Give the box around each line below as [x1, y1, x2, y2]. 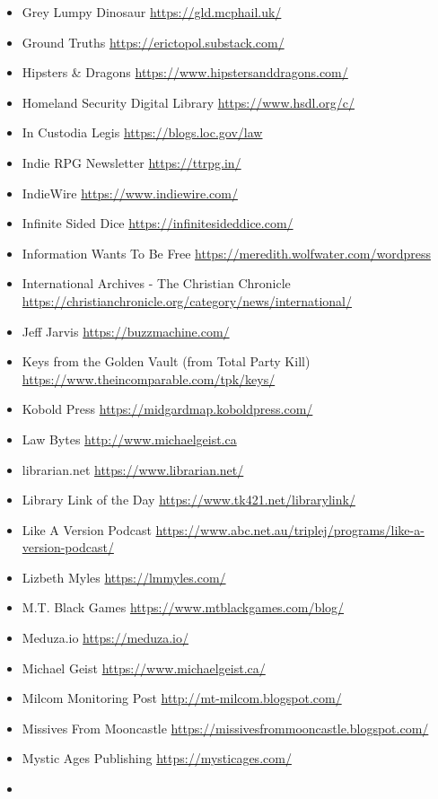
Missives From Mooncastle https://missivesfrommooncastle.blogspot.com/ [22, 718, 429, 737]
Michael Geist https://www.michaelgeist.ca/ [22, 658, 266, 677]
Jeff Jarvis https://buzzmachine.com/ [22, 321, 230, 340]
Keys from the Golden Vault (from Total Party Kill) [22, 352, 311, 371]
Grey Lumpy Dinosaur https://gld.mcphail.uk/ [22, 3, 282, 21]
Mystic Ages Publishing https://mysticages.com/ [22, 749, 292, 768]
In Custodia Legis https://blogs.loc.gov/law [22, 123, 263, 142]
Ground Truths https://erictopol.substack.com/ [22, 32, 285, 51]
